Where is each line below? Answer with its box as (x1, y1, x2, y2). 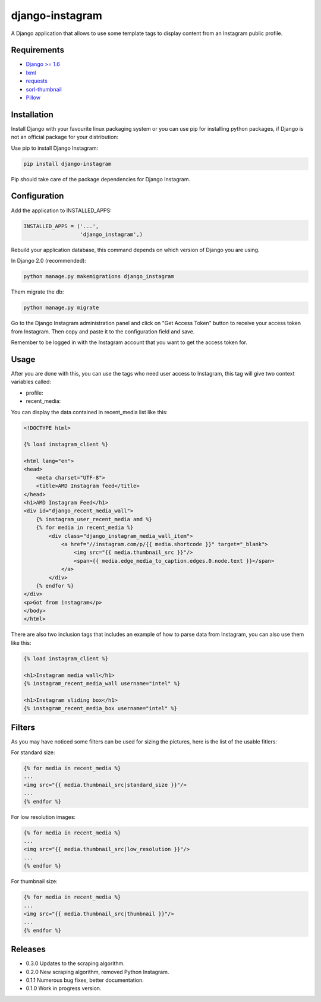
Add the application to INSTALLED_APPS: (11, 207, 112, 214)
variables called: (11, 378, 52, 386)
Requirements (11, 45, 65, 55)
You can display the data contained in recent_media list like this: (11, 408, 168, 415)
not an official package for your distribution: (11, 134, 119, 141)
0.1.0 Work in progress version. (26, 985, 102, 992)
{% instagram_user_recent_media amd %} (36, 516, 153, 522)
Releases (11, 944, 46, 954)
